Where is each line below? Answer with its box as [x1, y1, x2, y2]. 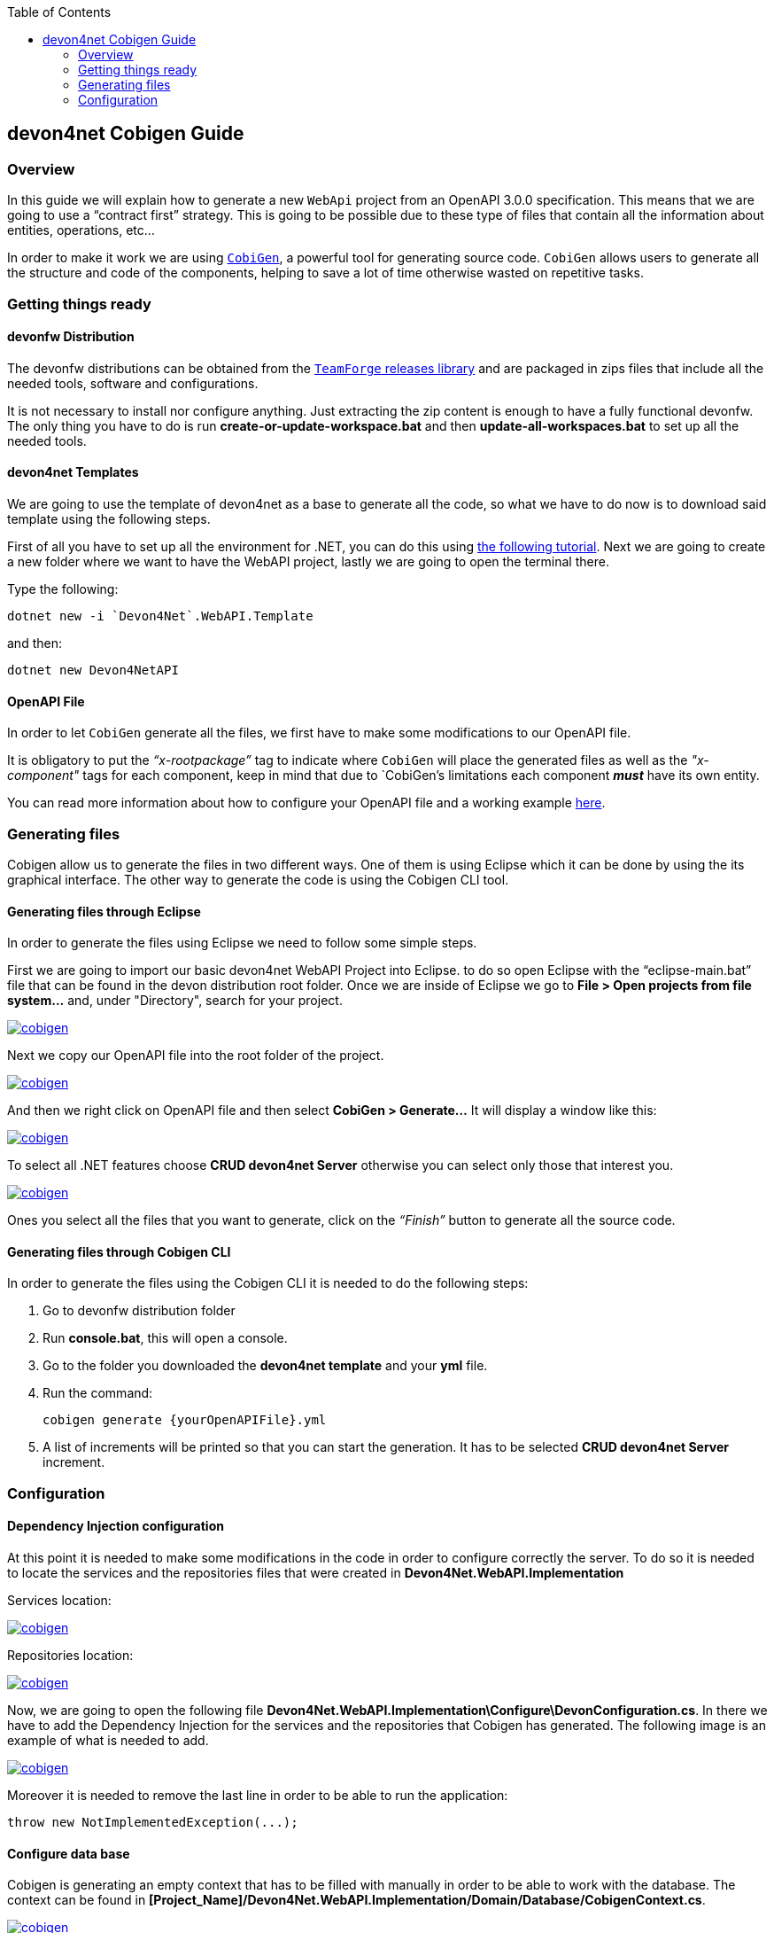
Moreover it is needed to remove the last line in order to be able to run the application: [7, 1788, 508, 1804]
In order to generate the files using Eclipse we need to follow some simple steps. [7, 935, 477, 951]
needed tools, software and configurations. [7, 375, 259, 391]
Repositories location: [7, 1648, 134, 1664]
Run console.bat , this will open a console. [43, 1330, 288, 1346]
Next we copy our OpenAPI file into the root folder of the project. [7, 1048, 384, 1064]
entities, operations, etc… [7, 222, 155, 238]
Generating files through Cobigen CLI [7, 1243, 231, 1259]
